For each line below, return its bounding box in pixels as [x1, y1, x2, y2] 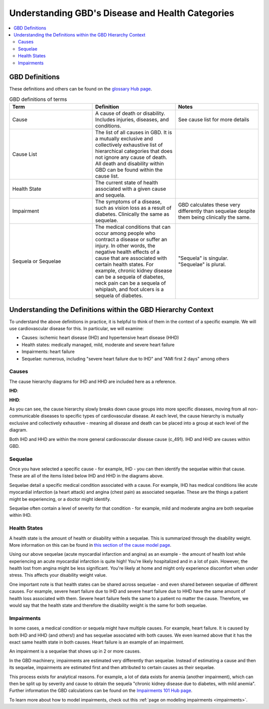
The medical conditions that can [95, 224, 171, 231]
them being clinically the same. [178, 214, 251, 221]
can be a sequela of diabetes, [95, 274, 165, 281]
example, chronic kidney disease [95, 267, 172, 274]
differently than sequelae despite [178, 208, 256, 215]
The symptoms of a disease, [95, 198, 162, 205]
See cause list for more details [178, 116, 250, 123]
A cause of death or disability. [95, 110, 165, 117]
